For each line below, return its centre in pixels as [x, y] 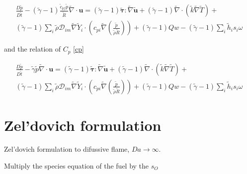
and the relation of [33, 49]
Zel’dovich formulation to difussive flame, [67, 148]
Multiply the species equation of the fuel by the [77, 165]
